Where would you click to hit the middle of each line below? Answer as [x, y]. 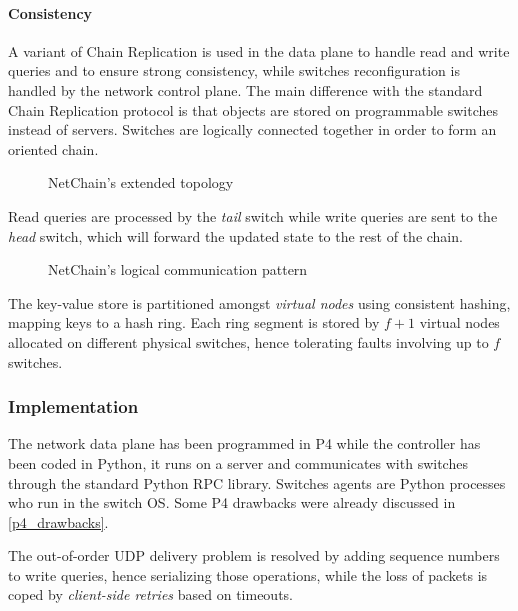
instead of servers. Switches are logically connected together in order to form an [252, 129]
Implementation [73, 406]
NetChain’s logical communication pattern [178, 269]
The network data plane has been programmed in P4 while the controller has [244, 443]
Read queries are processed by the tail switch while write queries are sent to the [253, 215]
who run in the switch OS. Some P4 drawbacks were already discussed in [232, 502]
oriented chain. [53, 148]
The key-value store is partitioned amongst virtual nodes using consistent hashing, [259, 302]
